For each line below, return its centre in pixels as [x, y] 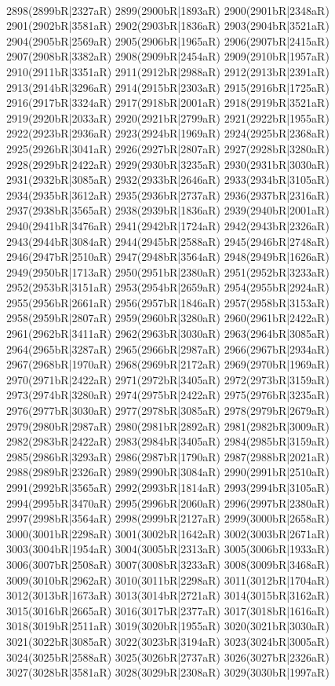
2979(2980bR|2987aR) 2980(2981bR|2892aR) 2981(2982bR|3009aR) [168, 426]
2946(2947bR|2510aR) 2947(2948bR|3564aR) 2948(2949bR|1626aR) [168, 257]
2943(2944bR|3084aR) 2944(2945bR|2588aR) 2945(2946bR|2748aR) [168, 241]
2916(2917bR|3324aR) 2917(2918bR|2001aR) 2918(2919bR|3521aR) [168, 103]
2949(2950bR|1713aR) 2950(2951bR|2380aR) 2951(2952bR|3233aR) [168, 271]
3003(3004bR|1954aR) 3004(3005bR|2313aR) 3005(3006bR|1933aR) [168, 549]
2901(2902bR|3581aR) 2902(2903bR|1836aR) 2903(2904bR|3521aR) [168, 26]
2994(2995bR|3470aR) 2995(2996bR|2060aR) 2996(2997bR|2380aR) [168, 503]
